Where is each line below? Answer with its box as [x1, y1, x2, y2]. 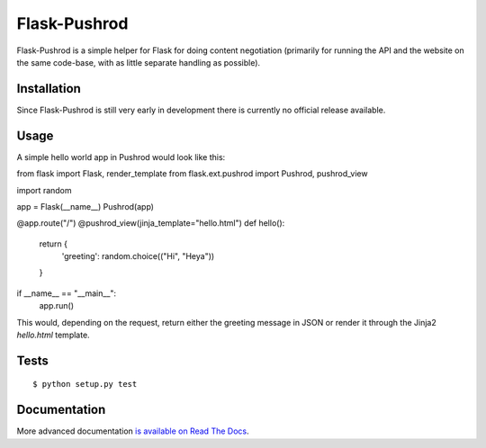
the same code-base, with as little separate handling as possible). [16, 57, 261, 67]
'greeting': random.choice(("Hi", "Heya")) [61, 251, 215, 262]
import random [16, 184, 72, 195]
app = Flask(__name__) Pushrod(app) [16, 201, 155, 211]
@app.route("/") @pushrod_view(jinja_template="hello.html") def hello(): [16, 218, 285, 228]
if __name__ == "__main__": [16, 288, 117, 299]
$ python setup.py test [32, 379, 138, 390]
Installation [16, 81, 81, 96]
